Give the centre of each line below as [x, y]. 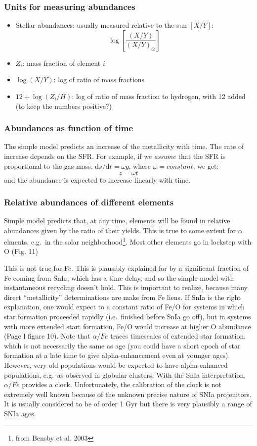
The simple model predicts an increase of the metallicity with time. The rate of [124, 146]
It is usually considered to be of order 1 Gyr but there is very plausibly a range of [128, 404]
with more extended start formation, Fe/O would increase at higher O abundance [128, 326]
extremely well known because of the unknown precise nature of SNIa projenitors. [128, 394]
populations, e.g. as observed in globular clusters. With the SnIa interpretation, [125, 374]
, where [140, 166]
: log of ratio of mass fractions [99, 79]
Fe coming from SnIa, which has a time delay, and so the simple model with [119, 277]
